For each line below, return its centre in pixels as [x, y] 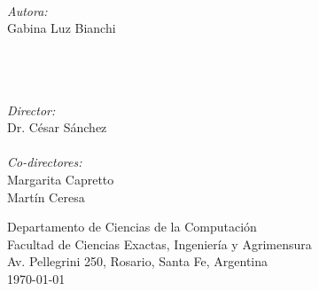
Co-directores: [45, 162]
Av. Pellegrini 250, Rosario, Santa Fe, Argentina [138, 261]
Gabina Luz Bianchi [62, 28]
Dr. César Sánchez [57, 127]
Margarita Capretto [61, 179]
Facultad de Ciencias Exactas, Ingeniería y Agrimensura [159, 244]
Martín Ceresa [46, 197]
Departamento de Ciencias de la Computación [132, 227]
